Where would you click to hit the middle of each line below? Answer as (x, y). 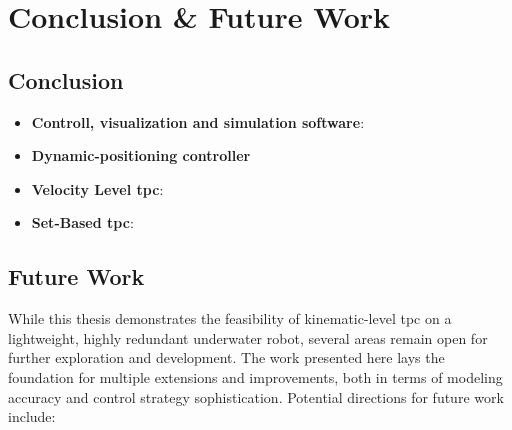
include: (32, 416)
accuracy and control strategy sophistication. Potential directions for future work (256, 396)
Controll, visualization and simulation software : (198, 121)
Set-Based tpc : (82, 222)
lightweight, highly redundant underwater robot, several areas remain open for (248, 337)
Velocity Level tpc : (97, 188)
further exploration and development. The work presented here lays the (226, 357)
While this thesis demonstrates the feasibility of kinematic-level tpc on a (230, 318)
